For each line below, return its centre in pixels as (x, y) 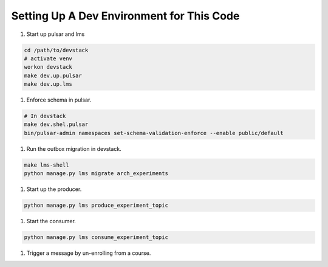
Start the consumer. (51, 221)
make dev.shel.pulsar (56, 124)
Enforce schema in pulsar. (59, 100)
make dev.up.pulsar (53, 75)
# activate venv (48, 58)
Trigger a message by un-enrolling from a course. (89, 253)
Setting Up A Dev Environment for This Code (125, 16)
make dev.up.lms (48, 84)
